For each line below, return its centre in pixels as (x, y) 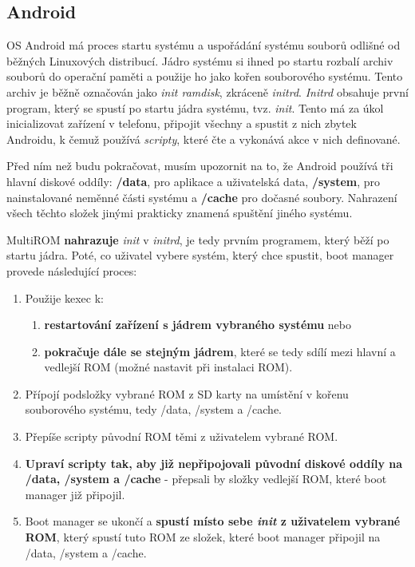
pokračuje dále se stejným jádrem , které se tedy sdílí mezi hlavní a (220, 351)
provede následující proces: (72, 270)
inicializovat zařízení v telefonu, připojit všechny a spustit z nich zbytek (182, 123)
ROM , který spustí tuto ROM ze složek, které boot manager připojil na (203, 537)
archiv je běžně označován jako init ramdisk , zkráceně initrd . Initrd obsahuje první (207, 91)
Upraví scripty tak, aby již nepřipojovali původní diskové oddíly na (214, 463)
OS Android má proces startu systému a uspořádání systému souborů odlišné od (204, 45)
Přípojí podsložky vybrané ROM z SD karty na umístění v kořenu (187, 393)
